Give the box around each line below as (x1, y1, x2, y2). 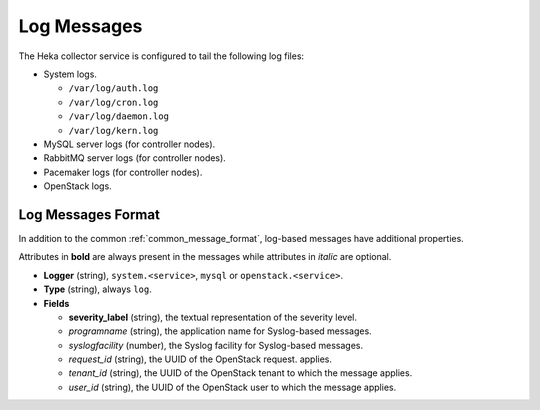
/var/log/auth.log (68, 83, 159, 94)
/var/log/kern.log (68, 125, 159, 136)
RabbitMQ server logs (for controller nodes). (43, 152, 227, 164)
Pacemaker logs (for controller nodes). (43, 166, 203, 178)
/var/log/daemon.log (68, 111, 170, 122)
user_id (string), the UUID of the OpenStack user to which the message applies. (68, 381, 397, 393)
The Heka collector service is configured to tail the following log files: (18, 50, 305, 62)
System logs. (43, 68, 97, 80)
